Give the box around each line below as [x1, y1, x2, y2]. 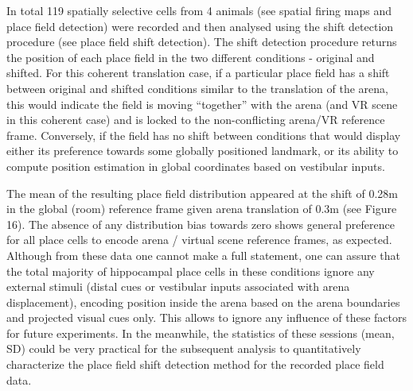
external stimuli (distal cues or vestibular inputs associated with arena [6, 278, 350, 295]
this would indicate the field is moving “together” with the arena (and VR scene [6, 95, 398, 112]
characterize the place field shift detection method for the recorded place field [6, 356, 384, 373]
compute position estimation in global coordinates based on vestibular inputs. [6, 157, 385, 174]
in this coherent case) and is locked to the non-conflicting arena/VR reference [6, 111, 385, 128]
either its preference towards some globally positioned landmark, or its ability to [6, 142, 399, 159]
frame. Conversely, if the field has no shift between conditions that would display [6, 126, 401, 143]
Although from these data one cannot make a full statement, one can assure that [6, 246, 401, 263]
